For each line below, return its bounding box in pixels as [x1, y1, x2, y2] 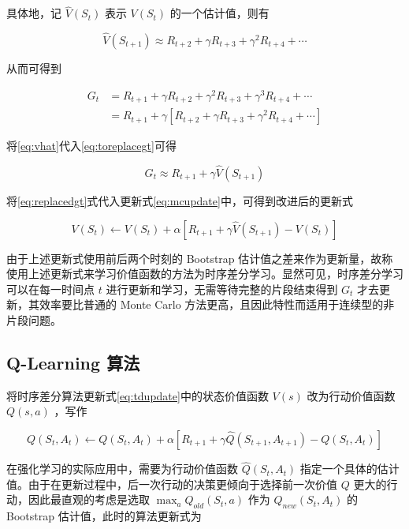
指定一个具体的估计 [299, 460, 400, 477]
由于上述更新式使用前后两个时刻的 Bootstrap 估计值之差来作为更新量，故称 [6, 249, 393, 266]
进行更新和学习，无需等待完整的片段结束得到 [106, 280, 338, 297]
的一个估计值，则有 [169, 5, 270, 21]
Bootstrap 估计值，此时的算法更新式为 [6, 508, 202, 524]
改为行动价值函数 [307, 387, 396, 403]
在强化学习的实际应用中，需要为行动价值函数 [6, 460, 238, 477]
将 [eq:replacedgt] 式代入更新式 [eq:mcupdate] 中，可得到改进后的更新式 [6, 193, 353, 209]
